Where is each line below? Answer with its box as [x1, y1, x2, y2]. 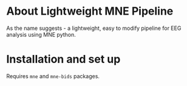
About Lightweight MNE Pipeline [6, 4, 174, 18]
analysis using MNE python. [6, 30, 76, 38]
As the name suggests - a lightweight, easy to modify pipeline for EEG [6, 24, 182, 32]
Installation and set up [6, 52, 121, 66]
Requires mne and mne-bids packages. [6, 72, 100, 80]
